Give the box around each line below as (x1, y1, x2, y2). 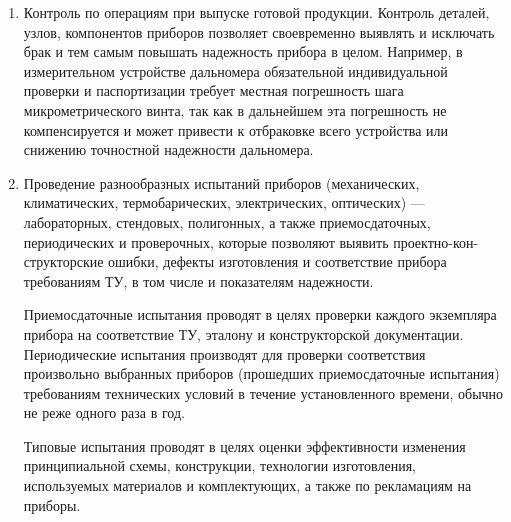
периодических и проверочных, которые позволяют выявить (23, 231, 389, 252)
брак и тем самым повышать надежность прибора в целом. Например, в (23, 41, 463, 62)
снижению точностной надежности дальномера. (23, 139, 314, 160)
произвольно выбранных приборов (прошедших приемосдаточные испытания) (23, 363, 500, 384)
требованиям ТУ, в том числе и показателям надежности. (23, 270, 374, 291)
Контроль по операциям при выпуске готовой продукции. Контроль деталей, (23, 2, 490, 22)
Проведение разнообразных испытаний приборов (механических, (23, 172, 420, 193)
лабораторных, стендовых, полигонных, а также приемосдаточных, (23, 211, 431, 232)
